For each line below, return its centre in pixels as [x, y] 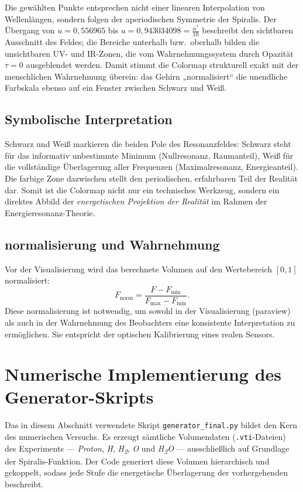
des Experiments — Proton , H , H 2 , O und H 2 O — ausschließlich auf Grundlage [147, 449]
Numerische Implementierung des [143, 374]
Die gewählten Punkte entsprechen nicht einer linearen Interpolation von [135, 7]
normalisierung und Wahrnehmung [112, 244]
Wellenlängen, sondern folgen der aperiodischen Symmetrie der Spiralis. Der [141, 18]
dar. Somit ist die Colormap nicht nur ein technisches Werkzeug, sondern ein [142, 189]
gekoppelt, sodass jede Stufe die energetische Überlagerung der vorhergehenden [146, 472]
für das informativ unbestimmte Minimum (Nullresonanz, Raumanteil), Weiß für [149, 155]
